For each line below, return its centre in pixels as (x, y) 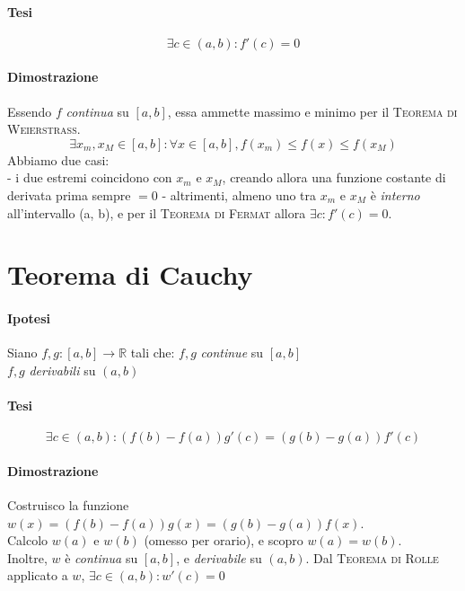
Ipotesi (29, 318)
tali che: (153, 353)
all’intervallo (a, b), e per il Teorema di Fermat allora (157, 212)
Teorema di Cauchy (130, 274)
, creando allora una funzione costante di (334, 177)
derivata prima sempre (69, 194)
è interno (395, 194)
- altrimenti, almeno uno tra (239, 194)
